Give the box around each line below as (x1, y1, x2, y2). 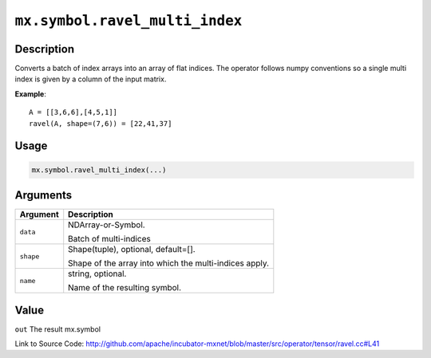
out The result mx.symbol (14, 324, 101, 334)
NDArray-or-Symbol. (68, 219, 145, 230)
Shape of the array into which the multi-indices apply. (68, 258, 270, 269)
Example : (14, 89, 47, 99)
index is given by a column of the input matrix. (14, 74, 167, 84)
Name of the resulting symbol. (68, 282, 182, 293)
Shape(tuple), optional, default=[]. (68, 244, 196, 255)
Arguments (14, 188, 73, 203)
